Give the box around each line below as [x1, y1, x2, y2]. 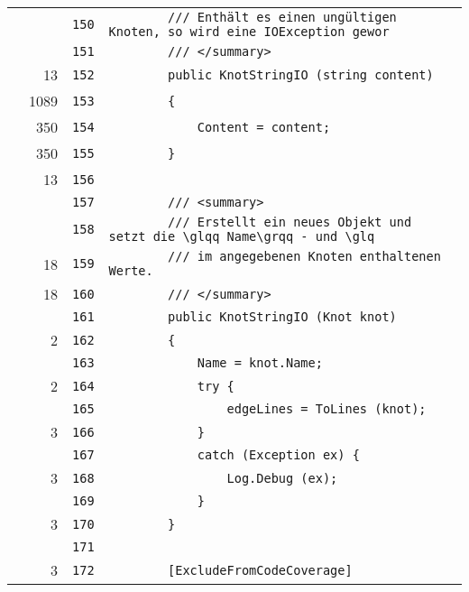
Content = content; [197, 119, 331, 134]
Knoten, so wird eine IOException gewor [108, 24, 390, 39]
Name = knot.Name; [197, 356, 323, 370]
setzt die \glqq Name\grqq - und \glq [108, 229, 375, 244]
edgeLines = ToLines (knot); [226, 402, 427, 416]
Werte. [108, 264, 153, 278]
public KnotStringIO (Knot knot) [168, 310, 397, 324]
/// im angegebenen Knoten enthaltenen [168, 249, 441, 264]
